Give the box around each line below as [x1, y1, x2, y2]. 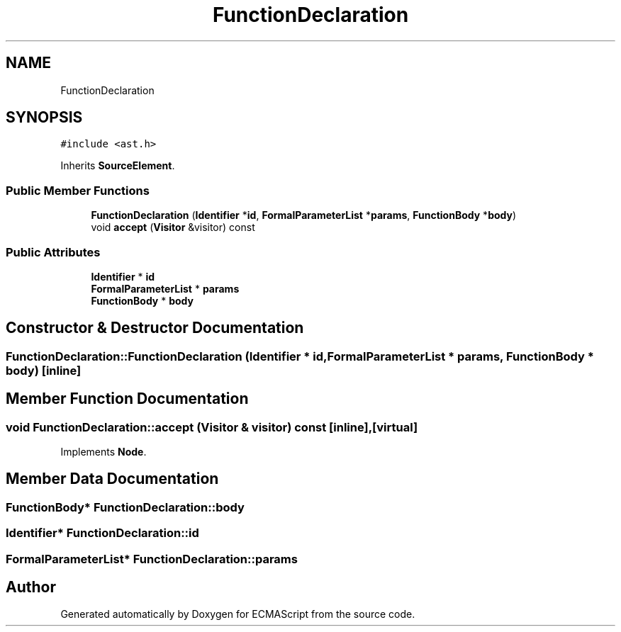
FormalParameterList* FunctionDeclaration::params [6, 551, 298, 566]
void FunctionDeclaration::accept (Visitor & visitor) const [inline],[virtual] [6, 419, 418, 434]
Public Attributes [6, 244, 101, 259]
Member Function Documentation [6, 390, 249, 408]
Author [6, 578, 56, 597]
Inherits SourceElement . [60, 159, 175, 172]
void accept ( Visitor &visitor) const [91, 221, 255, 234]
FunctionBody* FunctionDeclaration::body [6, 500, 245, 514]
